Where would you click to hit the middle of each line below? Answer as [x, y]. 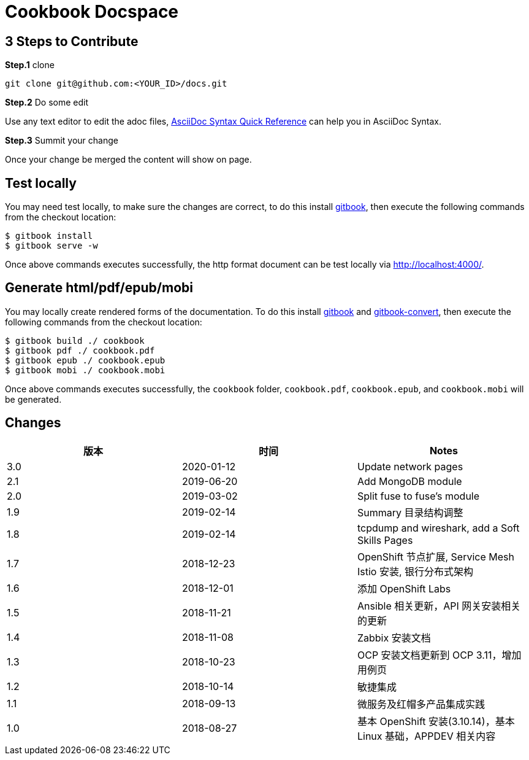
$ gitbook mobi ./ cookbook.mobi [85, 370]
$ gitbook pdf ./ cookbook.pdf [80, 350]
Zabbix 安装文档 [394, 638]
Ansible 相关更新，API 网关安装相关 [439, 606]
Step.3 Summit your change [62, 141]
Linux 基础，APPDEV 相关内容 [426, 736]
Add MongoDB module [409, 481]
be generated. [33, 399]
